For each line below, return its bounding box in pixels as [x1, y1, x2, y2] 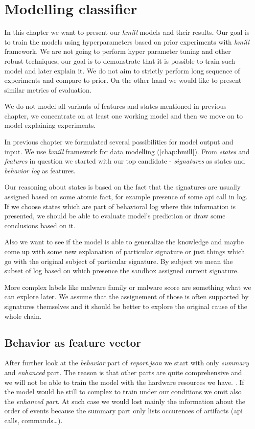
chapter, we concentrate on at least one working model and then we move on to [4, 110, 243, 120]
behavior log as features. [4, 165, 76, 175]
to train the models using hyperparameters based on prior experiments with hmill [4, 36, 250, 47]
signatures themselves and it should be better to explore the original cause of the [4, 301, 248, 311]
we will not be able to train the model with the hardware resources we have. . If [4, 377, 244, 387]
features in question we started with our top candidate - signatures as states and [4, 156, 245, 166]
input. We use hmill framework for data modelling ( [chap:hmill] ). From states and [4, 146, 250, 156]
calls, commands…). [4, 415, 63, 425]
